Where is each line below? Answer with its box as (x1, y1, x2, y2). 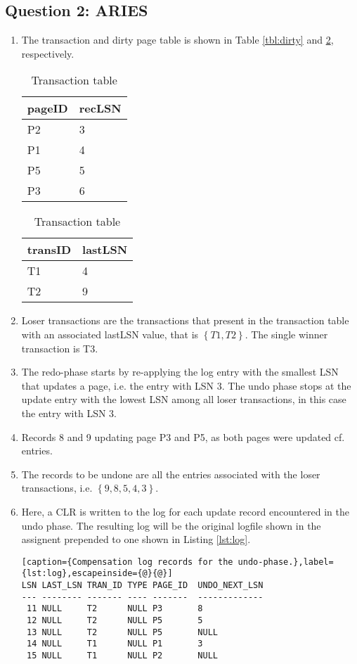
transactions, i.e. (21, 480, 93, 495)
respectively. (21, 46, 74, 60)
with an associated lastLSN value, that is (21, 326, 199, 341)
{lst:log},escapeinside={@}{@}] (21, 568, 173, 579)
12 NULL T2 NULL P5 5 (26, 615, 203, 625)
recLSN (79, 100, 122, 117)
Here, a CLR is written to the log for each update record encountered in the (21, 504, 349, 518)
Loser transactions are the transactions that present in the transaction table (21, 313, 349, 328)
